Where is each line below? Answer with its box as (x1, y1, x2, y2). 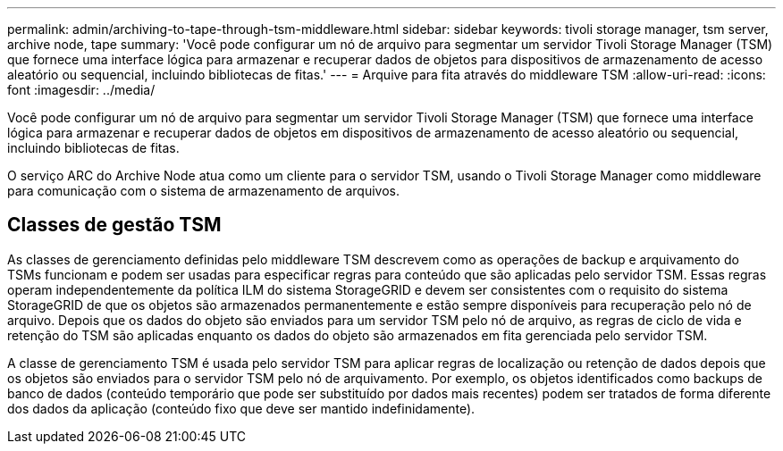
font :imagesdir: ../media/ (7, 82, 156, 97)
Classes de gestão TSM (7, 213, 222, 237)
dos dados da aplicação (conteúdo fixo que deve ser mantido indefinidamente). (7, 400, 476, 416)
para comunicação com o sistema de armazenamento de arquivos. (7, 183, 400, 198)
